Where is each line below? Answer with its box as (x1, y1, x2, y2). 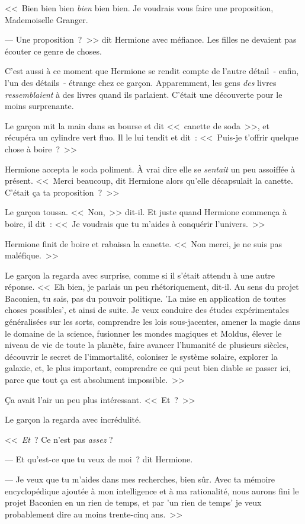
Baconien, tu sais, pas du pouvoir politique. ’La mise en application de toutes (5, 292, 286, 304)
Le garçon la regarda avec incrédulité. (5, 413, 142, 426)
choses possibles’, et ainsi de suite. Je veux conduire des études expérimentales (5, 303, 290, 316)
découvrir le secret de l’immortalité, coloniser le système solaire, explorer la (5, 350, 278, 362)
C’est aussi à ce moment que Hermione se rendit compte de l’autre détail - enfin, (5, 65, 299, 77)
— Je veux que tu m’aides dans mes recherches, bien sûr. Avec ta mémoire (5, 473, 275, 485)
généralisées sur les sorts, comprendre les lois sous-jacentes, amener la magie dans (5, 315, 300, 328)
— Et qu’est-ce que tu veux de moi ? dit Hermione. (5, 453, 193, 465)
